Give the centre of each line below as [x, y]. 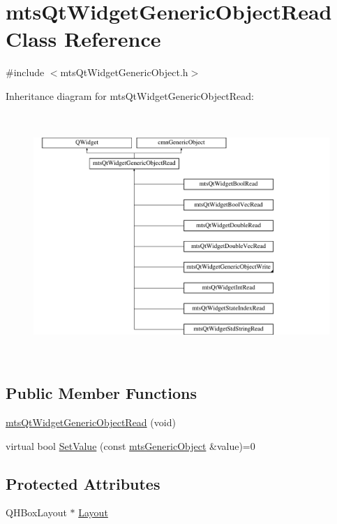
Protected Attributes [83, 483]
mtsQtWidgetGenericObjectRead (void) [91, 422]
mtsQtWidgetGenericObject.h [124, 72]
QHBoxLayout [36, 512]
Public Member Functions [101, 393]
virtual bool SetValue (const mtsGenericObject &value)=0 [130, 445]
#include [25, 72]
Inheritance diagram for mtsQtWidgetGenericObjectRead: [130, 95]
